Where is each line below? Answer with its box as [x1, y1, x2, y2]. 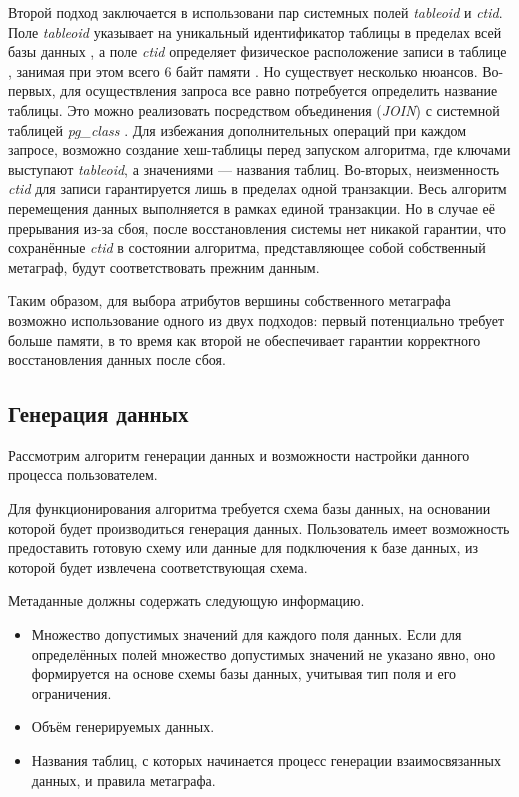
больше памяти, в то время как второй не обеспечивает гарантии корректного [8, 329, 481, 350]
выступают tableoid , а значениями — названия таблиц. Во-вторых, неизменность [8, 158, 500, 179]
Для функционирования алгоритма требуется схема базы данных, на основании [8, 498, 491, 519]
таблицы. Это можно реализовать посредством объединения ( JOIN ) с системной [8, 99, 500, 120]
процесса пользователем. [8, 464, 158, 485]
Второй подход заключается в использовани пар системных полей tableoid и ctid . [8, 2, 503, 22]
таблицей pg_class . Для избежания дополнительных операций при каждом [8, 119, 467, 140]
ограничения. [31, 682, 112, 703]
